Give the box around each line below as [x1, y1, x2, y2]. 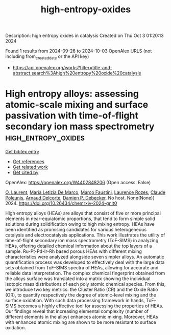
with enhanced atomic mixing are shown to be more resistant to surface [5, 319, 157, 325]
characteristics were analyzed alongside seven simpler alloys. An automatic [5, 253, 164, 260]
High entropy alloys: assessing [5, 88, 139, 100]
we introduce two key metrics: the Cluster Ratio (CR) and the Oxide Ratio [5, 286, 158, 292]
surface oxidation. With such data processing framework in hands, [5, 297, 145, 303]
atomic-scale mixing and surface [5, 99, 149, 111]
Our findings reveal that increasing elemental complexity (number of [5, 308, 149, 314]
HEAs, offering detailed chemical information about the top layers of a [5, 243, 152, 249]
